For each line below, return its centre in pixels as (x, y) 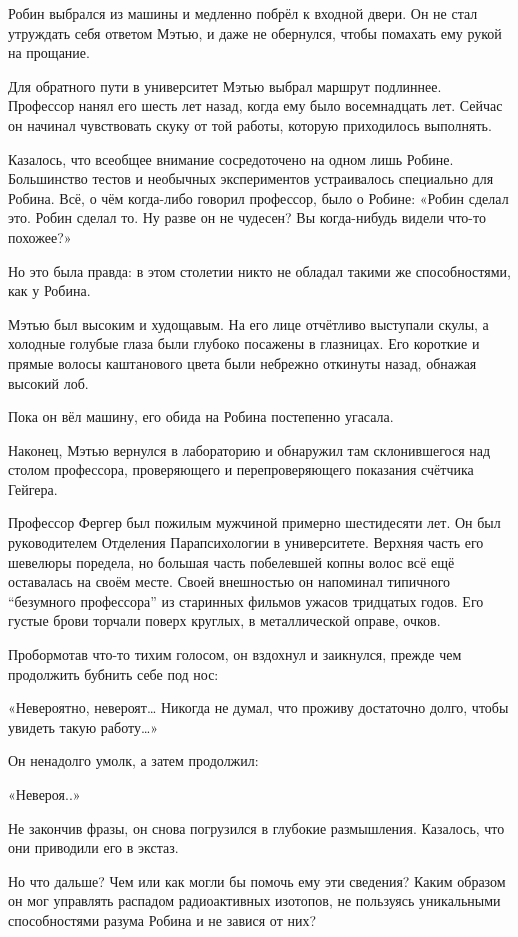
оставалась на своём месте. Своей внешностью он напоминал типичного (229, 581)
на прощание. (49, 52)
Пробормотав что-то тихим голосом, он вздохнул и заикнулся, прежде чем (235, 654)
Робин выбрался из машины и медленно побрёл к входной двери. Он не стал (243, 13)
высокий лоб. (48, 382)
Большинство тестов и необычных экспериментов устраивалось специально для (251, 178)
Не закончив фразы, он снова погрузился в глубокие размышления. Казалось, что (256, 827)
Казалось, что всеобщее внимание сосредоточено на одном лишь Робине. (231, 158)
